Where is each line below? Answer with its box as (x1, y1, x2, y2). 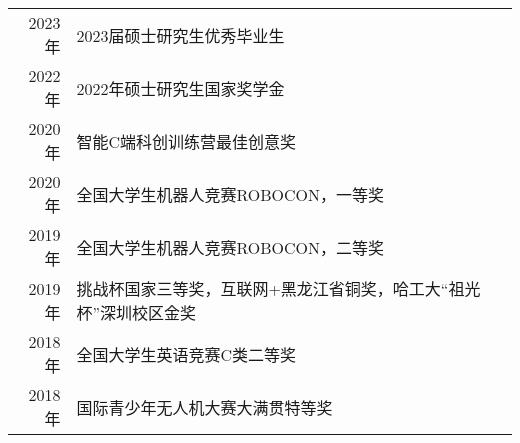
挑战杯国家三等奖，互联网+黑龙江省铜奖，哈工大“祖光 (76, 277, 481, 300)
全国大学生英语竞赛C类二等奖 (76, 342, 296, 366)
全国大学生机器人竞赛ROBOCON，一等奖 (76, 182, 384, 206)
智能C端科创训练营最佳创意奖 (76, 129, 296, 153)
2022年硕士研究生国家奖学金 (76, 76, 285, 100)
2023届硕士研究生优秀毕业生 (76, 23, 285, 47)
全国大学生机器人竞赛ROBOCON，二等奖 (76, 235, 384, 259)
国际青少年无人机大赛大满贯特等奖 (76, 395, 333, 419)
